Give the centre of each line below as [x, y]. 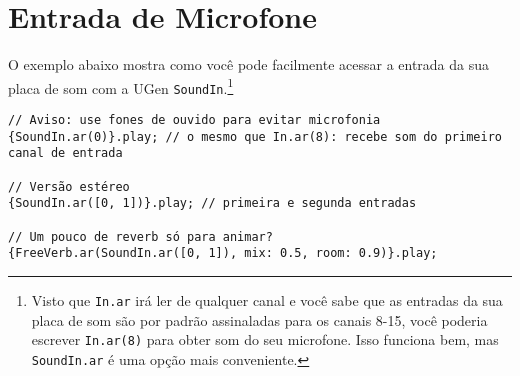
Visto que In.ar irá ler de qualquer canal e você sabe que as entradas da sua [267, 299]
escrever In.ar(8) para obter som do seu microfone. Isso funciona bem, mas [265, 339]
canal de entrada [65, 153]
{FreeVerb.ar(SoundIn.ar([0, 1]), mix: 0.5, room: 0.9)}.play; [223, 253]
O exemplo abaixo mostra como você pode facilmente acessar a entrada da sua [249, 64]
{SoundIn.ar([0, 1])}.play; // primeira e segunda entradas [212, 203]
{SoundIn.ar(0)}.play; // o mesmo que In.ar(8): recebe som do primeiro [255, 136]
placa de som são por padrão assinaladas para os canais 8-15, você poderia [259, 319]
